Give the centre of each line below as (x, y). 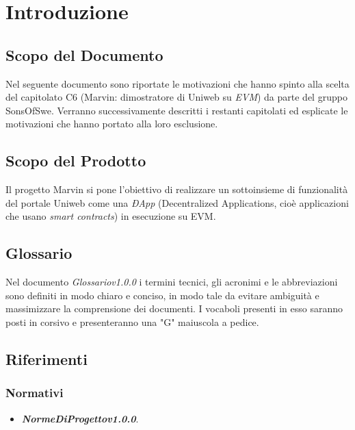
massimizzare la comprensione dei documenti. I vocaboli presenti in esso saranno (174, 308)
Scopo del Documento (84, 54)
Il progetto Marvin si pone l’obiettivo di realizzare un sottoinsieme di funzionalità (177, 189)
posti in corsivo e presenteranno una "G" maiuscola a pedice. (132, 321)
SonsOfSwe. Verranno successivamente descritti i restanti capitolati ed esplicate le (177, 110)
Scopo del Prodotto (76, 161)
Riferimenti (47, 358)
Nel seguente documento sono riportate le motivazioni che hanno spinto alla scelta (177, 83)
